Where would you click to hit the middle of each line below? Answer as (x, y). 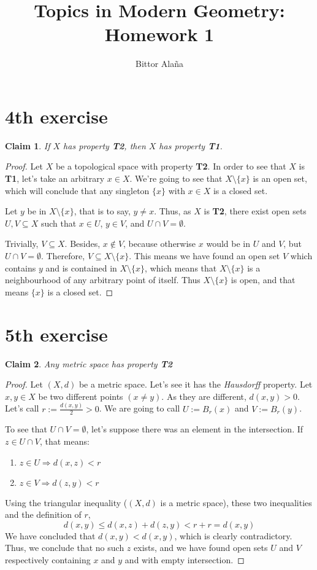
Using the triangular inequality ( (66, 502)
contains (21, 267)
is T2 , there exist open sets (255, 211)
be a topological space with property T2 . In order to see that (171, 166)
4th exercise (56, 116)
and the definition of (43, 514)
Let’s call (22, 408)
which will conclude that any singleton (77, 190)
